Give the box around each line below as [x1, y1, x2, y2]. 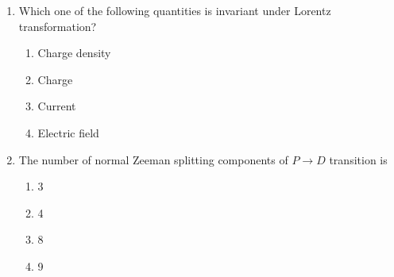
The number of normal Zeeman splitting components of [18, 151, 288, 167]
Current [37, 98, 76, 114]
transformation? [18, 17, 97, 34]
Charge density [37, 44, 111, 61]
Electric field [37, 124, 99, 140]
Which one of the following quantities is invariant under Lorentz [18, 2, 331, 18]
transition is [329, 151, 388, 167]
